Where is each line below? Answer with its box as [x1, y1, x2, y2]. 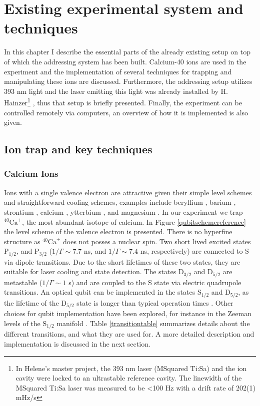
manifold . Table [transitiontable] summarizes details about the [56, 318, 250, 328]
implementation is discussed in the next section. [4, 338, 150, 349]
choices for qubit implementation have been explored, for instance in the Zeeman [4, 308, 251, 319]
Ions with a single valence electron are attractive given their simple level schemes [4, 187, 252, 197]
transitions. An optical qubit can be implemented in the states [4, 287, 195, 297]
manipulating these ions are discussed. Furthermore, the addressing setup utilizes [4, 76, 252, 86]
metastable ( [4, 277, 42, 287]
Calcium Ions [4, 167, 58, 180]
